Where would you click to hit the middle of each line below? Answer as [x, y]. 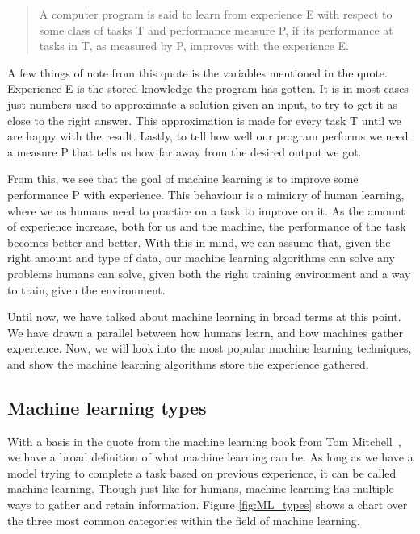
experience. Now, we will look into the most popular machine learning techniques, [210, 348]
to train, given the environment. [86, 289]
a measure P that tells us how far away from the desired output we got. [185, 151]
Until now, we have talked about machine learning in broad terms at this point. [204, 317]
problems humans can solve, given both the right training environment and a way [209, 273]
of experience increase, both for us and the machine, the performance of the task [207, 226]
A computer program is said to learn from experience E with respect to [216, 14]
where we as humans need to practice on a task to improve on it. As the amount [206, 210]
